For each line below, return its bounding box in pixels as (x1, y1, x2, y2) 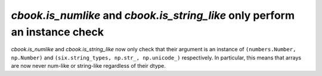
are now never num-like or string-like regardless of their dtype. (11, 62, 166, 70)
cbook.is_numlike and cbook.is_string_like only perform (11, 9, 295, 22)
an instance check (11, 25, 104, 38)
